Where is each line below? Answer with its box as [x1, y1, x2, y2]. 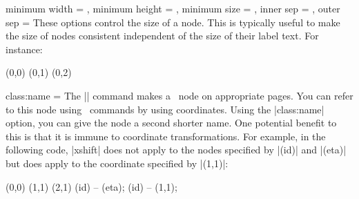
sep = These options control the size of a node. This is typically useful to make [6, 15, 340, 29]
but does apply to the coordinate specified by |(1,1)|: [6, 155, 229, 170]
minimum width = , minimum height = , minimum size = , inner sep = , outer [6, 1, 340, 15]
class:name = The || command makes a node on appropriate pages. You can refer [6, 88, 353, 102]
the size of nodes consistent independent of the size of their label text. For [6, 28, 319, 43]
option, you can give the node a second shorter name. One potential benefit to [6, 115, 337, 130]
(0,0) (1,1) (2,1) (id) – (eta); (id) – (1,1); [6, 179, 177, 193]
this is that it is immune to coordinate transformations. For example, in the [6, 129, 326, 143]
